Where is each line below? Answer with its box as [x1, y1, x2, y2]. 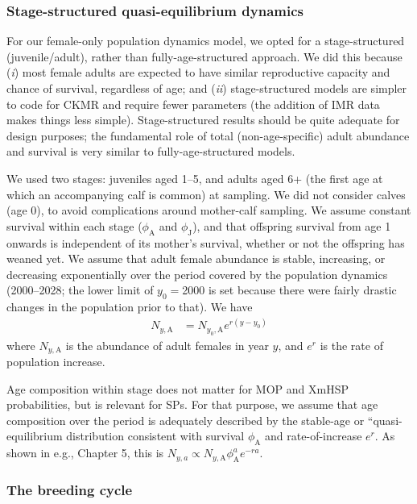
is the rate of [320, 336, 383, 353]
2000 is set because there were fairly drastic [182, 281, 397, 298]
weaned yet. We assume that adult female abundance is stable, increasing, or [6, 250, 386, 267]
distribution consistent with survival [66, 427, 245, 444]
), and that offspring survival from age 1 [192, 217, 391, 234]
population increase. [6, 353, 105, 370]
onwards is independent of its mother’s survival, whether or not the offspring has [6, 234, 405, 251]
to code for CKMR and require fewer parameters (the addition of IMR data [6, 95, 380, 112]
